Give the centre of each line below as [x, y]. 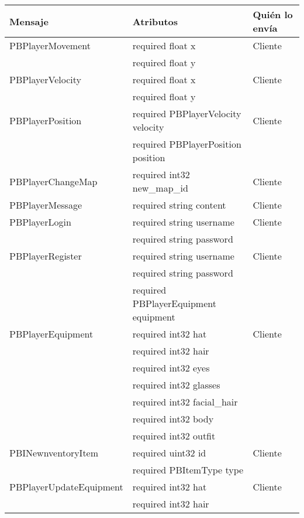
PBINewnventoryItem [54, 453]
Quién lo [273, 14]
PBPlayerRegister [46, 256]
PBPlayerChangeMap [53, 181]
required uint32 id [169, 453]
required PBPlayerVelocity [187, 113]
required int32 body [173, 419]
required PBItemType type [188, 470]
